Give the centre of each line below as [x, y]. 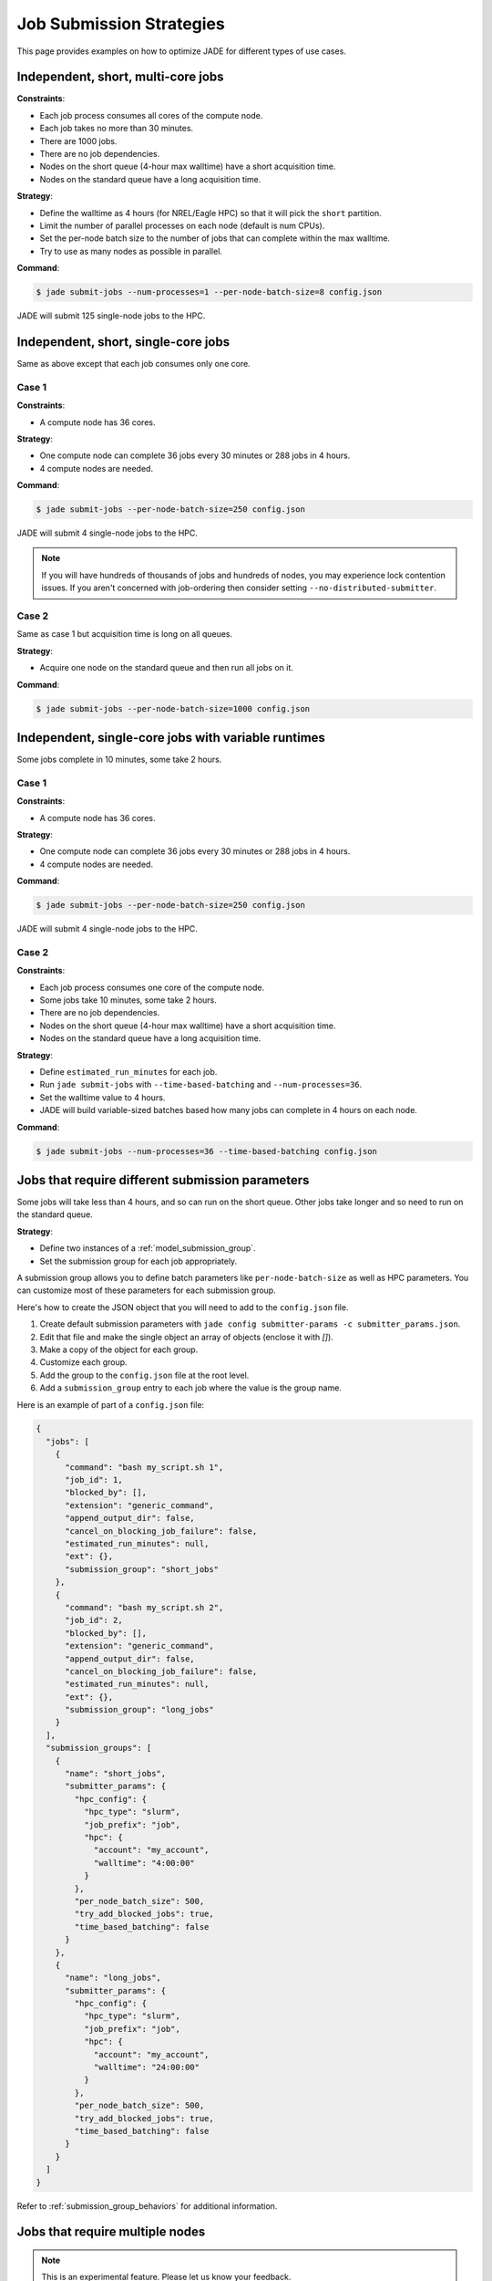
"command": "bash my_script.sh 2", [144, 1607]
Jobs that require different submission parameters [163, 1180]
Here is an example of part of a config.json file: [111, 1404]
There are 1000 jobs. [78, 141]
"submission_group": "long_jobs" [139, 1710]
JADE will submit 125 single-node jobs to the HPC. [111, 316]
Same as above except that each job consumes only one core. [133, 364]
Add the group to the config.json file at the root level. [144, 1375]
